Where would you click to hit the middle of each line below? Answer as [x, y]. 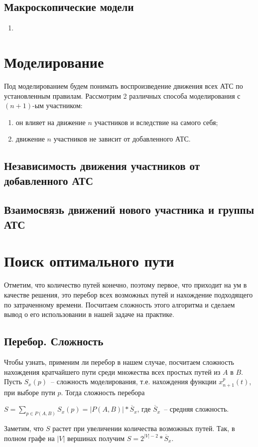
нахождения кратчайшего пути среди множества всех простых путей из [112, 372]
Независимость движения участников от [102, 166]
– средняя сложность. [196, 409]
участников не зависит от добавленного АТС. [122, 139]
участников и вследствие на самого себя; [156, 122]
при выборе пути [30, 392]
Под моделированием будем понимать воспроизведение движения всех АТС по [124, 85]
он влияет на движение [51, 122]
